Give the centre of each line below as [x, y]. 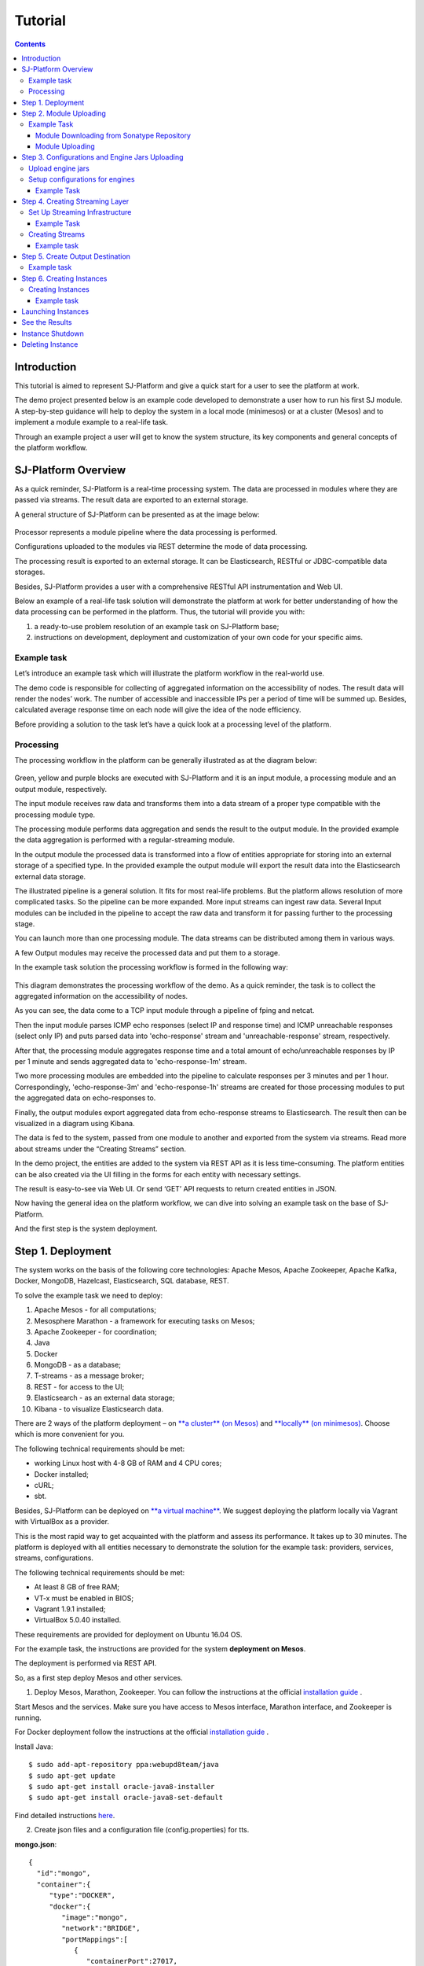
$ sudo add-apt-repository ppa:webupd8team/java [124, 1765]
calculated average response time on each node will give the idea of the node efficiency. [158, 710]
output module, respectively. [61, 789]
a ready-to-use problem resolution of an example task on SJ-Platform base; [157, 626]
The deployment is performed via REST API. [86, 1663]
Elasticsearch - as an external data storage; [104, 1398]
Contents [30, 44]
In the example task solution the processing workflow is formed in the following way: [151, 967]
